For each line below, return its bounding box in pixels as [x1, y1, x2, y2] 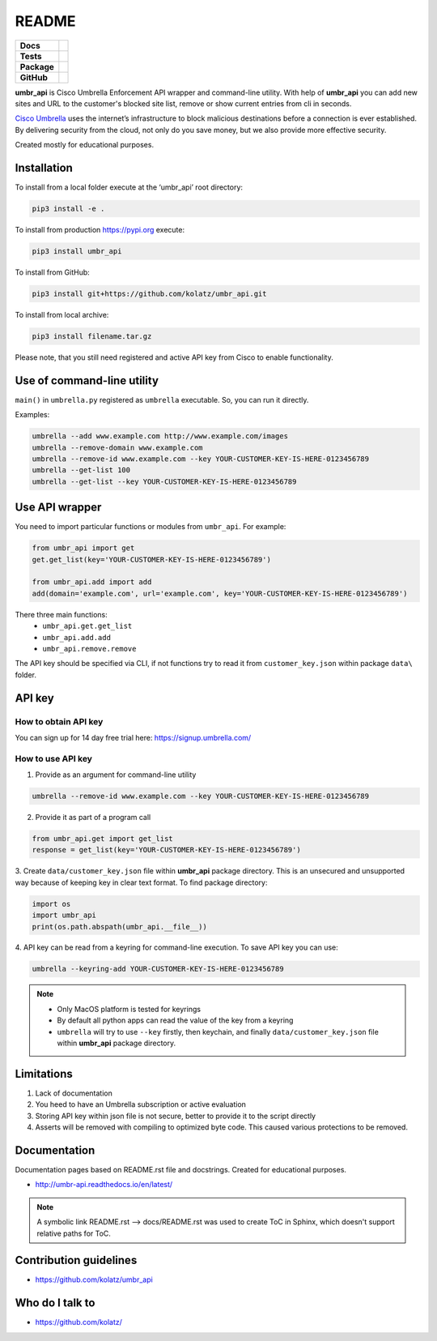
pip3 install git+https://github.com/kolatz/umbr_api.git [32, 288, 267, 298]
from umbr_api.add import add [32, 578, 152, 587]
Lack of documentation [35, 1088, 112, 1098]
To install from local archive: [15, 310, 109, 319]
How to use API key [15, 753, 93, 764]
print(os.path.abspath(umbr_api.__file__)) [32, 922, 208, 931]
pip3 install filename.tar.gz [32, 331, 152, 340]
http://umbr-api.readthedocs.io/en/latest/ [35, 1180, 173, 1189]
